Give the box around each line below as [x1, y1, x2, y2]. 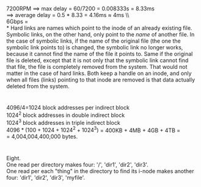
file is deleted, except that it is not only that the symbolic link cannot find [6, 57, 189, 64]
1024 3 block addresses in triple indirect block [6, 118, 120, 126]
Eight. [6, 154, 21, 161]
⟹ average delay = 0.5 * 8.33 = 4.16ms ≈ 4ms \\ [6, 12, 130, 19]
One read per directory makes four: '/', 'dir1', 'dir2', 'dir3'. [6, 161, 148, 168]
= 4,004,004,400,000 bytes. [6, 133, 78, 140]
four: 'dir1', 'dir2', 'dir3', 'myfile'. [6, 174, 86, 181]
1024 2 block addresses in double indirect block [6, 110, 125, 119]
